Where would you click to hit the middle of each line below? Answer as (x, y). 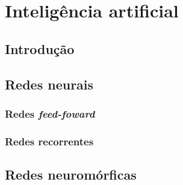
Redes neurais (49, 84)
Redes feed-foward (50, 113)
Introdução (40, 48)
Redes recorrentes (49, 141)
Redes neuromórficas (71, 174)
